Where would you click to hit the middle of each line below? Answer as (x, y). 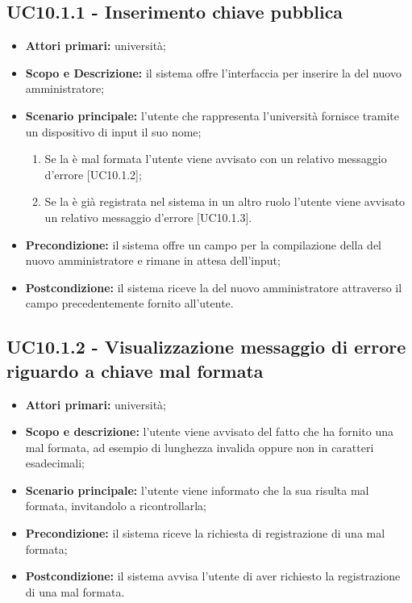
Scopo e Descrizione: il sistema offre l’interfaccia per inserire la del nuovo (213, 72)
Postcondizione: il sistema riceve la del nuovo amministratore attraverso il (214, 287)
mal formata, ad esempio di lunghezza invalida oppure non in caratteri (200, 447)
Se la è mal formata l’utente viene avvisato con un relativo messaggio (216, 159)
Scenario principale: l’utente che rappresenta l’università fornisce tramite (212, 115)
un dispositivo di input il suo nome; (113, 131)
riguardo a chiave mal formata (135, 370)
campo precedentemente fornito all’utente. (129, 303)
